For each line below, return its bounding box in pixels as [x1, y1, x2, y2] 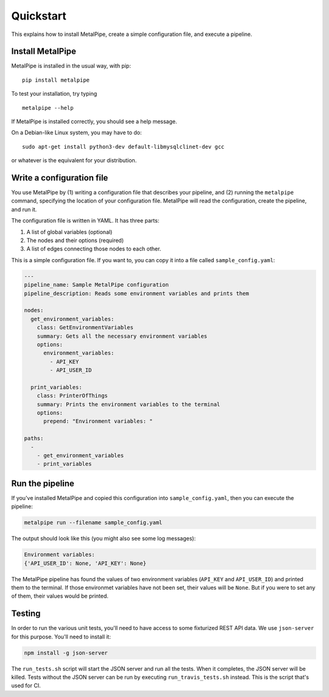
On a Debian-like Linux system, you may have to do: [11, 129, 143, 137]
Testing [11, 609, 41, 619]
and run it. [11, 206, 37, 213]
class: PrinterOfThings [37, 392, 108, 399]
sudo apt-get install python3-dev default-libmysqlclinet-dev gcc [22, 143, 225, 150]
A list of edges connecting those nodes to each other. [26, 245, 161, 252]
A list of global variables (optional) [26, 228, 113, 235]
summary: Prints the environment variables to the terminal [37, 401, 221, 408]
